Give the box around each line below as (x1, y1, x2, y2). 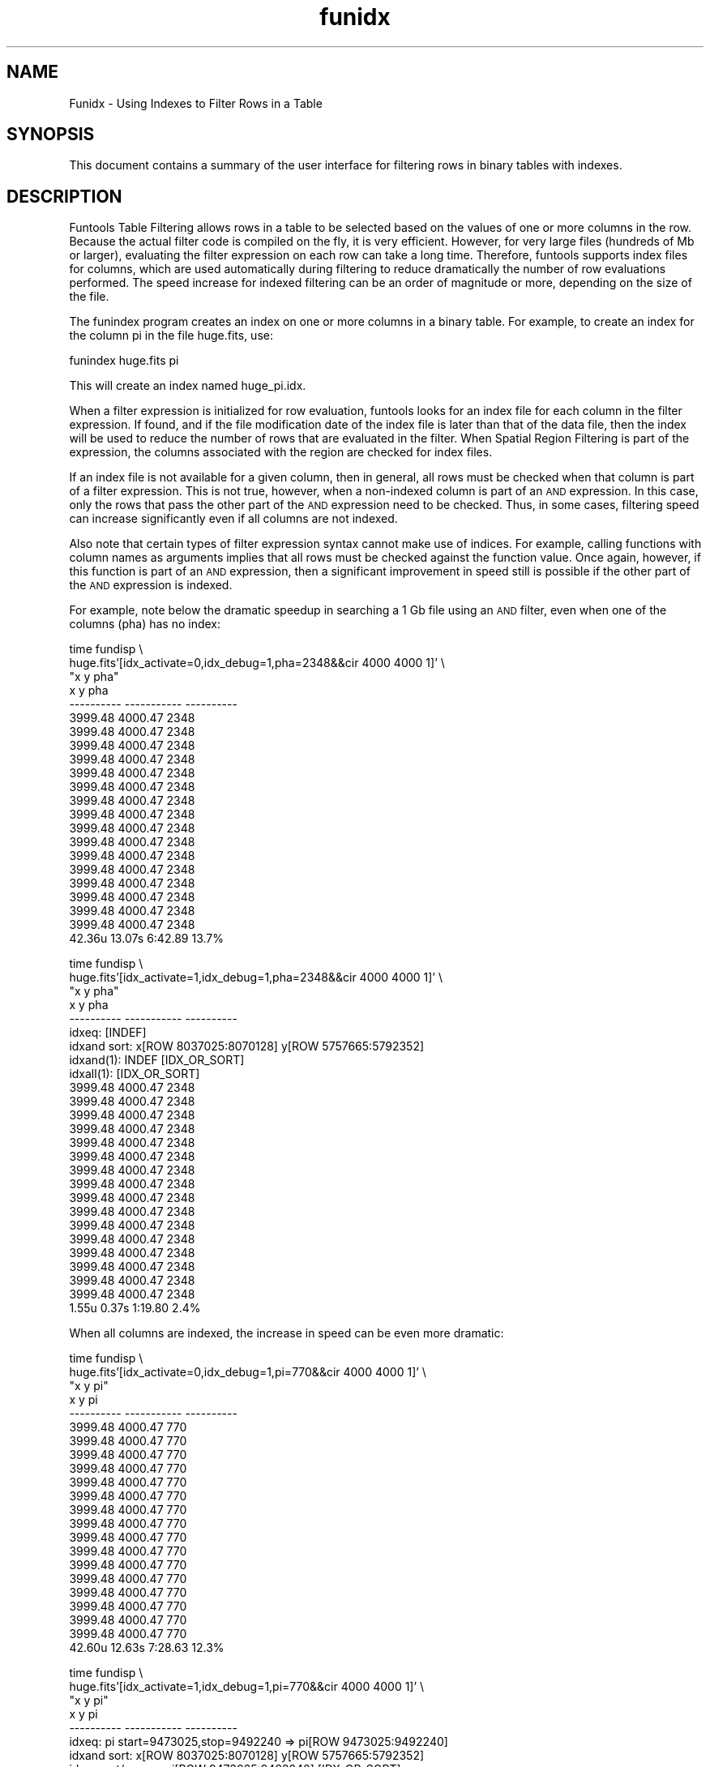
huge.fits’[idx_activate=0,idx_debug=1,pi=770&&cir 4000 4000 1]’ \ (69, 1365, 426, 1380)
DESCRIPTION (6, 186, 122, 207)
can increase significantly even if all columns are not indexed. (69, 511, 398, 526)
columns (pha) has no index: (69, 617, 221, 631)
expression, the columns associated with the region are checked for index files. (69, 445, 493, 460)
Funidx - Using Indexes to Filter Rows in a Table (69, 96, 323, 110)
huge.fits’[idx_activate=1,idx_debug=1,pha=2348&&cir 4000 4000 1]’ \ (69, 970, 443, 985)
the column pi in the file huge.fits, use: (69, 328, 273, 343)
